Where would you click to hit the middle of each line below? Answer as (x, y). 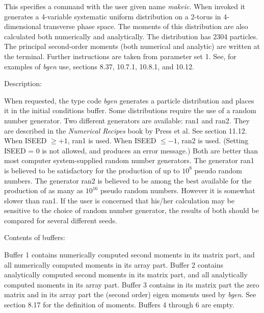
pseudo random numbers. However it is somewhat (178, 190)
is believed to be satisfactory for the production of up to (92, 170)
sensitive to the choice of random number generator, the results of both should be (131, 210)
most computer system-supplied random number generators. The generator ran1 (129, 160)
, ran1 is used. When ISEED (112, 140)
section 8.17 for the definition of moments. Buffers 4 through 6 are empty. (119, 305)
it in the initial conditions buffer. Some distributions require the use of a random (130, 110)
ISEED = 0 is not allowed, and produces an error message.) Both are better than (131, 150)
